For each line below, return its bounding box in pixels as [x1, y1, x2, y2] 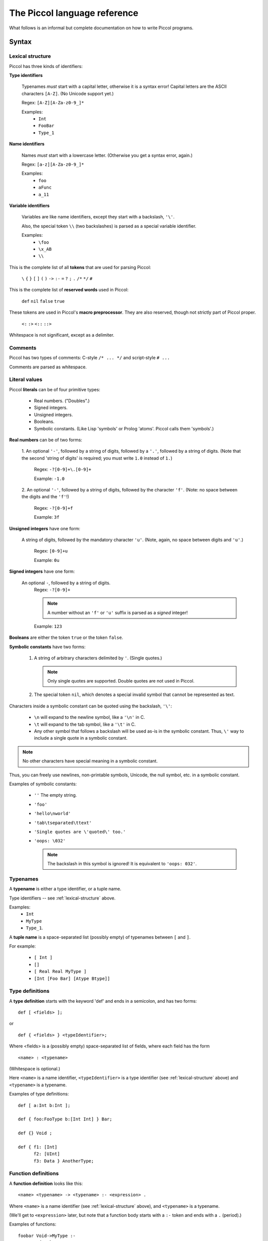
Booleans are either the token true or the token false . [9, 634, 124, 640]
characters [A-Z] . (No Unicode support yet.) [21, 90, 114, 96]
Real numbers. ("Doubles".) [34, 398, 90, 404]
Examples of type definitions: [9, 1091, 69, 1097]
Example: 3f [34, 514, 60, 520]
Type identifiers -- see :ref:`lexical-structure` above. [9, 895, 116, 901]
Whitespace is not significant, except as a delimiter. [9, 332, 115, 338]
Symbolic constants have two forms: [9, 643, 86, 650]
